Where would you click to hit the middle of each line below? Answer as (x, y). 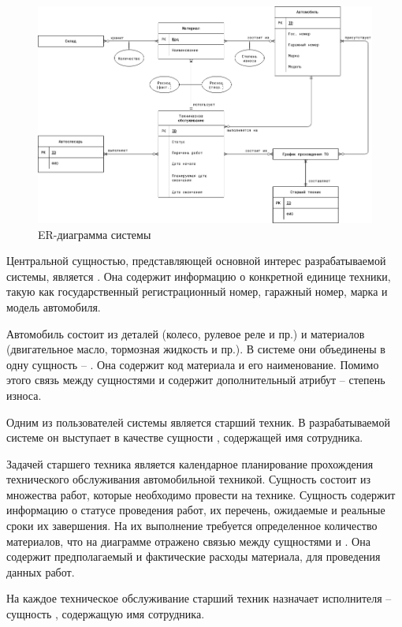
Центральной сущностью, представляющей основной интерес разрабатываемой (196, 261)
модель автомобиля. (54, 306)
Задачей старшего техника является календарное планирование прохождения (190, 463)
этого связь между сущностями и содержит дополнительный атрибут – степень (196, 380)
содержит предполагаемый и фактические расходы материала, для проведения (194, 556)
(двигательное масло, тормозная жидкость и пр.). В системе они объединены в (196, 349)
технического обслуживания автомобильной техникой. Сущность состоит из (189, 479)
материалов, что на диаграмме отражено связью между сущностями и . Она (188, 541)
